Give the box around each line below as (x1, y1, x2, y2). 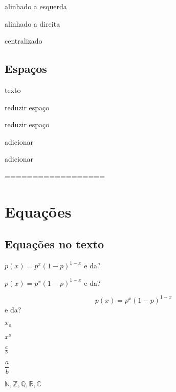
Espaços (5, 61, 47, 76)
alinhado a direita (5, 18, 60, 29)
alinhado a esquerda (5, 1, 67, 11)
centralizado (5, 35, 42, 46)
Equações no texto (5, 236, 104, 252)
